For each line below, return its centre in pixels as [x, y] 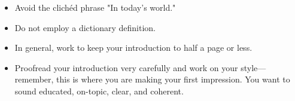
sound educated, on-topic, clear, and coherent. [99, 91]
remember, [34, 79]
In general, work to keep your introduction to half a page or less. [133, 48]
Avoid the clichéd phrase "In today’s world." [95, 7]
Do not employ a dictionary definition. [85, 27]
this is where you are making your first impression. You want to [173, 79]
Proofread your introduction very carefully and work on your [126, 67]
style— [253, 67]
